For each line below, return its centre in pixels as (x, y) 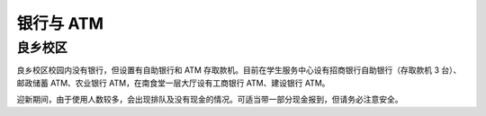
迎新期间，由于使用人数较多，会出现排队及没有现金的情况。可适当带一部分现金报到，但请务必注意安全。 (210, 100)
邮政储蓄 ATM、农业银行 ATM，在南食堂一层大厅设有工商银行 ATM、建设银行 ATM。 (173, 83)
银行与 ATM (60, 23)
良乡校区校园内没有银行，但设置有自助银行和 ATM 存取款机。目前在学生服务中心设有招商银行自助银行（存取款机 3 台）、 (239, 70)
